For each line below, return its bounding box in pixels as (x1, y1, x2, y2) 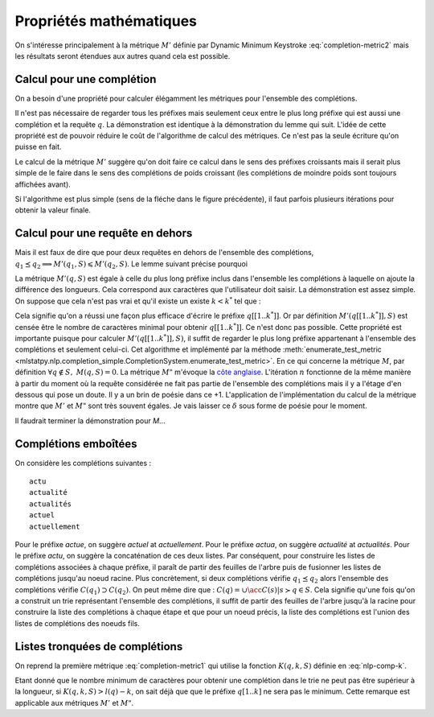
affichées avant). (14, 179, 72, 189)
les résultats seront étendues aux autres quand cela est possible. (14, 51, 231, 60)
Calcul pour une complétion (14, 72, 157, 86)
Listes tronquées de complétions (14, 640, 183, 653)
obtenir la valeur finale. (14, 205, 92, 215)
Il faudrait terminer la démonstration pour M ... (14, 415, 166, 426)
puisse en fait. (14, 142, 62, 152)
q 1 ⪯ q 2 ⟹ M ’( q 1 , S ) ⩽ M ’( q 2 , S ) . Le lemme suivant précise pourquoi (14, 258, 248, 270)
